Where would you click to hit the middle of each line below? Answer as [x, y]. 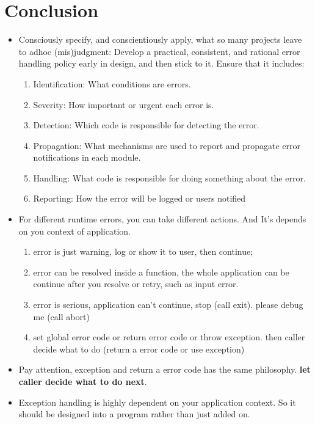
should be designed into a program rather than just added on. [134, 414]
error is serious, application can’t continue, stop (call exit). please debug [168, 305]
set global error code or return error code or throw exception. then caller [169, 337]
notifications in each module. [87, 157]
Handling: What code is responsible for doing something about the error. [169, 177]
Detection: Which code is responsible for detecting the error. [146, 125]
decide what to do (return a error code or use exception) [139, 349]
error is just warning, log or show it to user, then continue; [143, 251]
